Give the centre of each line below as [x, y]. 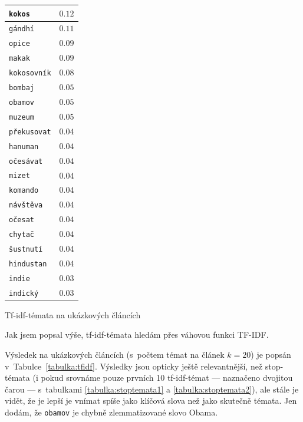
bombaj [22, 88]
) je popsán [271, 355]
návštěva [26, 205]
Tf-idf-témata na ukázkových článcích [73, 314]
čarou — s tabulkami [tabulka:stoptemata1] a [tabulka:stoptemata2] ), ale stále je [152, 389]
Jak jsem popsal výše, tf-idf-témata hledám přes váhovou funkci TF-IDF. [137, 334]
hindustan [28, 264]
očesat [22, 220]
